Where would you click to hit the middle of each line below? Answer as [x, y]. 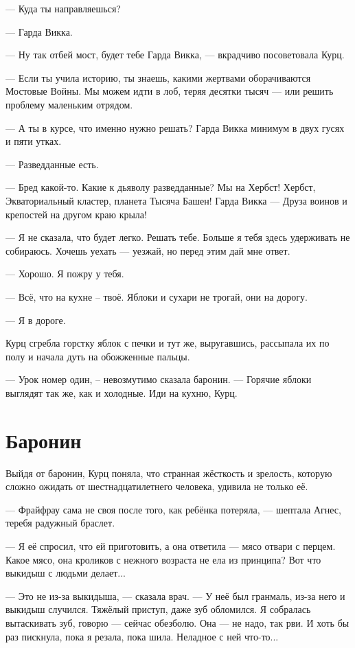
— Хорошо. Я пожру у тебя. [65, 274]
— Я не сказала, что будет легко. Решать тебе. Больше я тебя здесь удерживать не [178, 237]
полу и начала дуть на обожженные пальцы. [98, 356]
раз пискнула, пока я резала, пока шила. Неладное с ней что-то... [142, 636]
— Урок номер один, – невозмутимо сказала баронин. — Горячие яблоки [159, 379]
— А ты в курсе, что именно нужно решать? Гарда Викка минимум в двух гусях [175, 127]
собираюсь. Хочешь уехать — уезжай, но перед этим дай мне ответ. [148, 250]
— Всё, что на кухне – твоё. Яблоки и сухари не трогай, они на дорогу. [157, 296]
